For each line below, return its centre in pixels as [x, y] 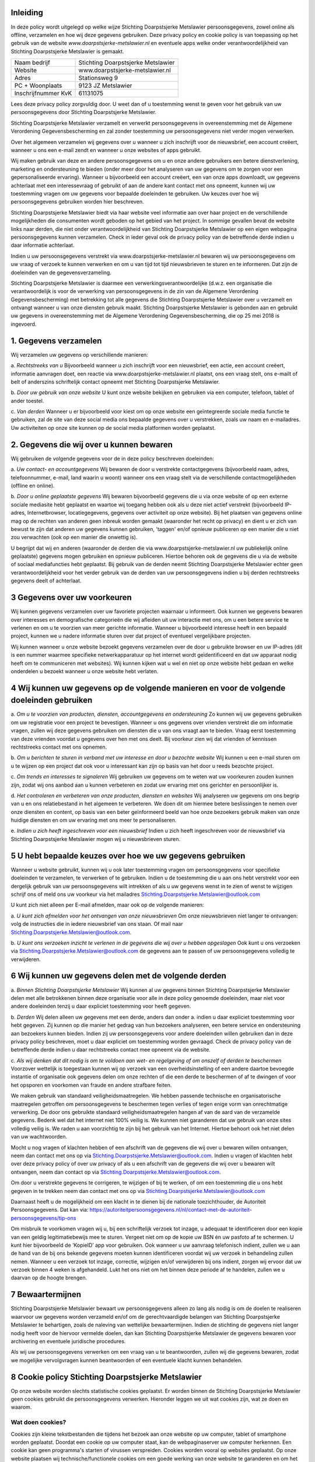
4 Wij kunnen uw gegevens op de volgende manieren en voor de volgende [148, 688]
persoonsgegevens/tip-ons [43, 1218]
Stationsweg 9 [98, 78]
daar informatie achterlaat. [43, 245]
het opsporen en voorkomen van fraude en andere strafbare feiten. [91, 1085]
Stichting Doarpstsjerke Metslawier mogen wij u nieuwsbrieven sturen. [96, 839]
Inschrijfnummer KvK [43, 94]
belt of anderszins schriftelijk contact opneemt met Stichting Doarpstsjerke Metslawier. [115, 382]
